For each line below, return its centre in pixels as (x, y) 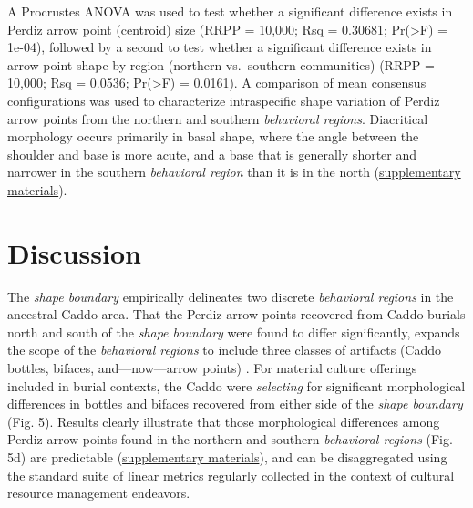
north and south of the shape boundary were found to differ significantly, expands (234, 332)
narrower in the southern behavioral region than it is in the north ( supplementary (234, 172)
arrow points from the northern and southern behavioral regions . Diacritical (218, 118)
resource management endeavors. (99, 493)
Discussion (74, 252)
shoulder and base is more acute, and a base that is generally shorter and (212, 154)
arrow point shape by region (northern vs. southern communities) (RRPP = (221, 64)
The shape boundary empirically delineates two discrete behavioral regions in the (231, 296)
